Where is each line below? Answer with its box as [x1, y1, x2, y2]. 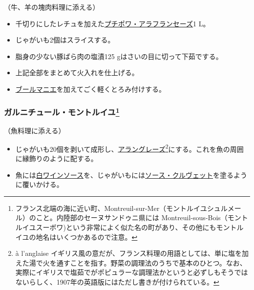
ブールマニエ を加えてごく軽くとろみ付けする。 [15, 83, 166, 94]
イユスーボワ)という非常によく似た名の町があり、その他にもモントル [22, 222, 244, 232]
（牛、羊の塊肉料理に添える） [4, 2, 100, 12]
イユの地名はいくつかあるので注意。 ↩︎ [15, 231, 138, 242]
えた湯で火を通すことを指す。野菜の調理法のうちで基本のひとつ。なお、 [15, 257, 247, 268]
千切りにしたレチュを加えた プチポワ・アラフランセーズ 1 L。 [15, 18, 210, 28]
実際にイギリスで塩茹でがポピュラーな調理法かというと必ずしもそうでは [15, 267, 248, 277]
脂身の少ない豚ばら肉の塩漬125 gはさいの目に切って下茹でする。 [15, 51, 223, 61]
